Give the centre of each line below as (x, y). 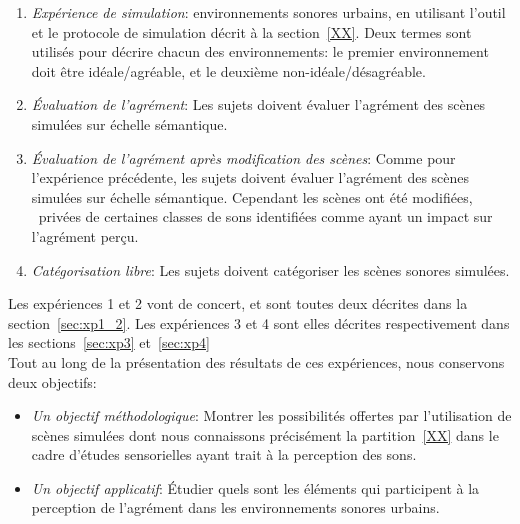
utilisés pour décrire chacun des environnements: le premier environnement (260, 51)
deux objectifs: (52, 381)
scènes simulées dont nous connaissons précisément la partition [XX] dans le (265, 434)
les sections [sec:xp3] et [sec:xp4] (109, 342)
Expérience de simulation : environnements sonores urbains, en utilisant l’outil (268, 12)
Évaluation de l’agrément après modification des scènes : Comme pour (243, 157)
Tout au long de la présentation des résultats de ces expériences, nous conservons (256, 361)
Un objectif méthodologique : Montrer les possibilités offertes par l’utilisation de (271, 415)
